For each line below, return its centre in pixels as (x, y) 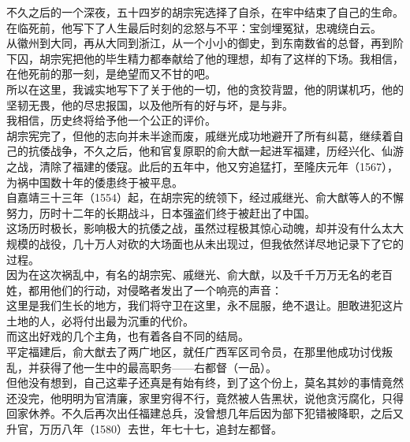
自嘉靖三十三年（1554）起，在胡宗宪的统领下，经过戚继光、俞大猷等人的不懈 (205, 197)
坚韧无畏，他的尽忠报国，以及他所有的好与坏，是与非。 (150, 104)
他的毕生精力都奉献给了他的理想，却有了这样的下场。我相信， (243, 58)
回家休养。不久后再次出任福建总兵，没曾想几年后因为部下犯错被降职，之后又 (205, 413)
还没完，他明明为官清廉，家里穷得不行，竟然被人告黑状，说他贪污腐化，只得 (205, 397)
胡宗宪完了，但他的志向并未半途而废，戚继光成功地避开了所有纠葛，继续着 (199, 135)
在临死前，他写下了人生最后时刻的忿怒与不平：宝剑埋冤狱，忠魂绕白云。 (194, 27)
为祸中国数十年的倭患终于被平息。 (95, 182)
